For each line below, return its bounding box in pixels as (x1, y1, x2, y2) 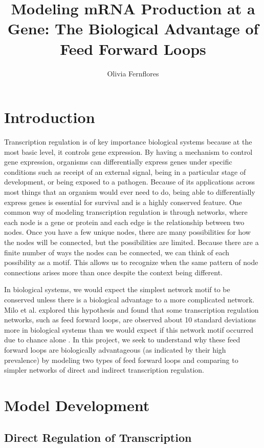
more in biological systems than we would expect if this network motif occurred (4, 324, 253, 335)
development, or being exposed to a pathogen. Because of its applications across (4, 176, 255, 187)
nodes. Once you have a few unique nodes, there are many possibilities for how (4, 227, 251, 237)
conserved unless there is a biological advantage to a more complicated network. (4, 294, 255, 304)
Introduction (4, 107, 95, 128)
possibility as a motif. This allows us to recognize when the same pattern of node (4, 257, 258, 268)
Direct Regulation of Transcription (4, 430, 192, 445)
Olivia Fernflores (107, 68, 159, 78)
